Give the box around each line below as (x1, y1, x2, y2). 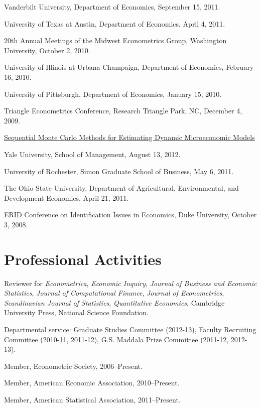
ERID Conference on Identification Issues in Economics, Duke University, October (4, 209, 257, 220)
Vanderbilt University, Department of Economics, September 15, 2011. (4, 2, 220, 12)
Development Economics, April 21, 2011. (4, 192, 129, 203)
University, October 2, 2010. (4, 45, 90, 55)
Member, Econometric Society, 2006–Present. (4, 360, 143, 371)
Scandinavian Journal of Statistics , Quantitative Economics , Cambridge (4, 297, 225, 308)
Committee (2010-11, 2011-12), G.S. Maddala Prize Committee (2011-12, (4, 334, 229, 344)
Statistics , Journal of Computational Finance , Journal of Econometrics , (4, 288, 224, 298)
